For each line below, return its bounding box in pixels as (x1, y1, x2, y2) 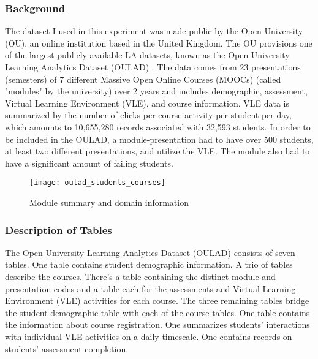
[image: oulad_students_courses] (29, 178, 165, 187)
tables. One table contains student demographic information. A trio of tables (5, 258, 293, 271)
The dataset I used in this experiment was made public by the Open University (5, 25, 303, 37)
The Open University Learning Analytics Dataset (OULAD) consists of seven (5, 246, 295, 259)
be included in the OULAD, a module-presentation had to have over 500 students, (5, 132, 314, 145)
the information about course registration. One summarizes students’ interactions (5, 318, 310, 331)
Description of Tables (5, 222, 112, 237)
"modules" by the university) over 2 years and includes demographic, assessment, (5, 85, 308, 97)
